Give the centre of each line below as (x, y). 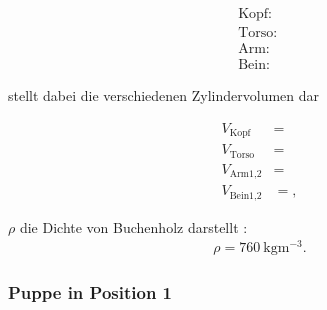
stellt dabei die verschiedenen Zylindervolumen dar (164, 95)
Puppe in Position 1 (90, 292)
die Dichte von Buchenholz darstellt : (133, 226)
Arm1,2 (245, 174)
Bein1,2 (245, 195)
